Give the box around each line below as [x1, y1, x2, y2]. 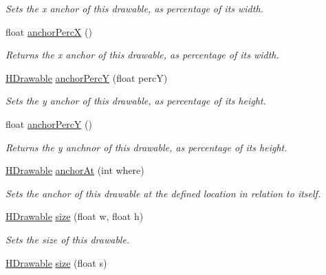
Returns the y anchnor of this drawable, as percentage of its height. [6, 140, 287, 154]
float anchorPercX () [6, 24, 92, 38]
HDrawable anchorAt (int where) [6, 163, 144, 177]
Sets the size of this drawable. [6, 232, 130, 246]
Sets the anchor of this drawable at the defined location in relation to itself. [6, 186, 321, 200]
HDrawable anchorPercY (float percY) [6, 70, 168, 85]
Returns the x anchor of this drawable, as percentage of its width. [6, 47, 279, 62]
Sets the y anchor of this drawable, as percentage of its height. [6, 93, 266, 108]
